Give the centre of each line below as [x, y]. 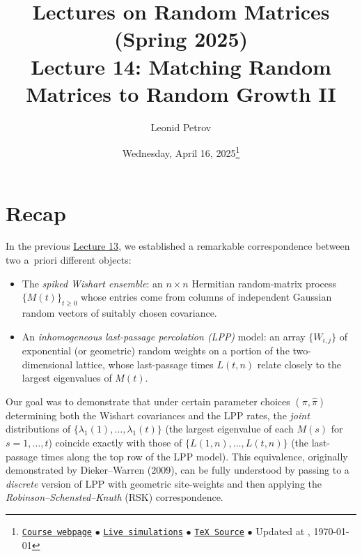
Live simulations [143, 533]
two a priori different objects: [69, 260]
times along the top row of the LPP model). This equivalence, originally [194, 456]
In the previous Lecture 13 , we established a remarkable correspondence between [178, 246]
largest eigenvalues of [67, 378]
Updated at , [283, 531]
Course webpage [57, 533]
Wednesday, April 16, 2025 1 [181, 152]
